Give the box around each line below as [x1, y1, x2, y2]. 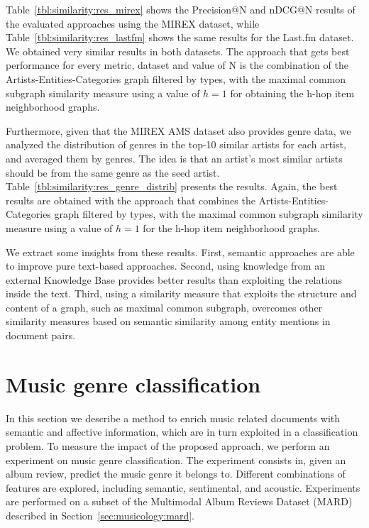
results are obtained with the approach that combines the [6, 192, 255, 207]
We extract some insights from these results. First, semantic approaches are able [6, 244, 355, 259]
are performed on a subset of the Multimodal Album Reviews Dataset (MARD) [6, 494, 353, 509]
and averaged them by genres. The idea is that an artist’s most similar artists [6, 150, 343, 165]
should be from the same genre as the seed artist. [6, 165, 220, 180]
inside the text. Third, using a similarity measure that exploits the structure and [6, 286, 357, 301]
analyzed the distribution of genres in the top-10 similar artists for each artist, [6, 137, 346, 152]
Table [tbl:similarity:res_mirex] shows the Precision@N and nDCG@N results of [6, 2, 356, 16]
